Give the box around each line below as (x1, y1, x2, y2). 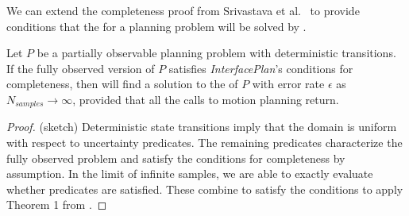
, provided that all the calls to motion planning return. (72, 91, 339, 107)
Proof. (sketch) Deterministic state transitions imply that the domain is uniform (6, 118, 397, 135)
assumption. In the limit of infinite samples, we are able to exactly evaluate (6, 165, 373, 182)
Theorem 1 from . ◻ (6, 196, 107, 213)
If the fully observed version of (6, 60, 155, 76)
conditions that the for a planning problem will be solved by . (6, 17, 307, 34)
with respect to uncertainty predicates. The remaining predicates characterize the (6, 134, 403, 151)
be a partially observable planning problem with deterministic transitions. (37, 44, 396, 61)
